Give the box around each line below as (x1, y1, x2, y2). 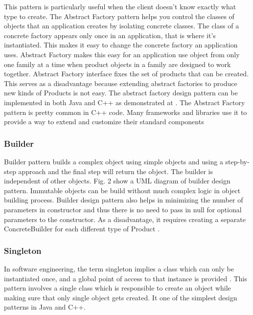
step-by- (225, 156, 250, 166)
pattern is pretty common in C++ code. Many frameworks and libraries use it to (4, 107, 247, 117)
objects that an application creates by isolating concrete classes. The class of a (4, 21, 239, 31)
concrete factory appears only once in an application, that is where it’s (4, 30, 216, 40)
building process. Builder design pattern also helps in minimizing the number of (4, 195, 243, 205)
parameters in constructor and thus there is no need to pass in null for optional (4, 204, 242, 214)
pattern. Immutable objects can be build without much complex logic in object (4, 185, 241, 195)
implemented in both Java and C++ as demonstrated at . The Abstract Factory (4, 97, 245, 107)
